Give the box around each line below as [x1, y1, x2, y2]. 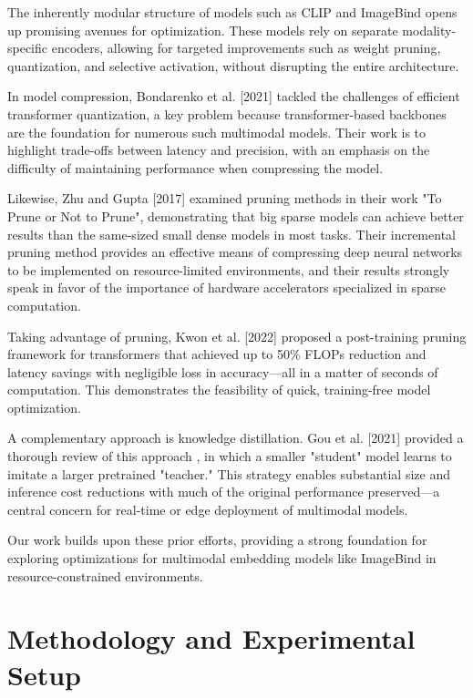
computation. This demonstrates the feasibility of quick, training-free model [7, 380, 431, 399]
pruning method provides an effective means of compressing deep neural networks [7, 242, 463, 262]
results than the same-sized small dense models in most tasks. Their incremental [7, 224, 456, 243]
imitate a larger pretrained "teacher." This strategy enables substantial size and [7, 464, 450, 483]
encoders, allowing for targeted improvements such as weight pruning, [51, 38, 441, 57]
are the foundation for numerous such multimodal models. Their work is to [7, 122, 427, 141]
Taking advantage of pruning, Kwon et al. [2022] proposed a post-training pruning [7, 326, 467, 345]
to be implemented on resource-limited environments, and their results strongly [7, 260, 450, 279]
